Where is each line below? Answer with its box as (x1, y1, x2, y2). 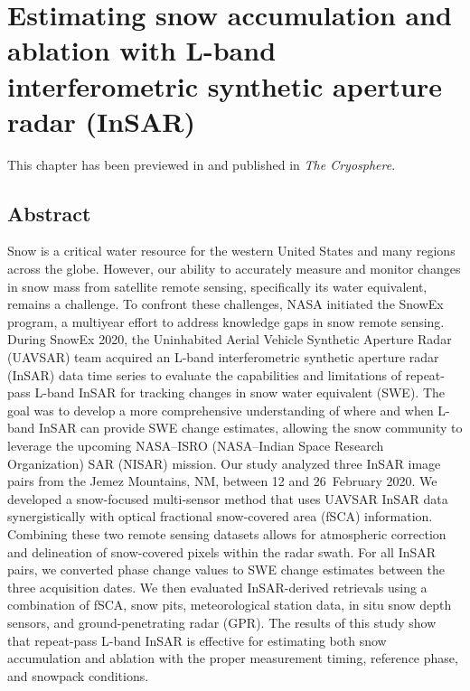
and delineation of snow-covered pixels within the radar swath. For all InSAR (7, 542, 437, 561)
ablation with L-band (7, 32, 277, 69)
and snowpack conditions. (7, 666, 149, 685)
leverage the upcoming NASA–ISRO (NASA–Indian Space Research (7, 436, 384, 455)
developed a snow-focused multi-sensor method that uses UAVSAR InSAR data (7, 489, 448, 508)
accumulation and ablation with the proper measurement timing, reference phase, (7, 649, 458, 668)
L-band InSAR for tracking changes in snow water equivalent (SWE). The (34, 383, 446, 402)
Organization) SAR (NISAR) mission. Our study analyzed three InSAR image (7, 453, 441, 472)
